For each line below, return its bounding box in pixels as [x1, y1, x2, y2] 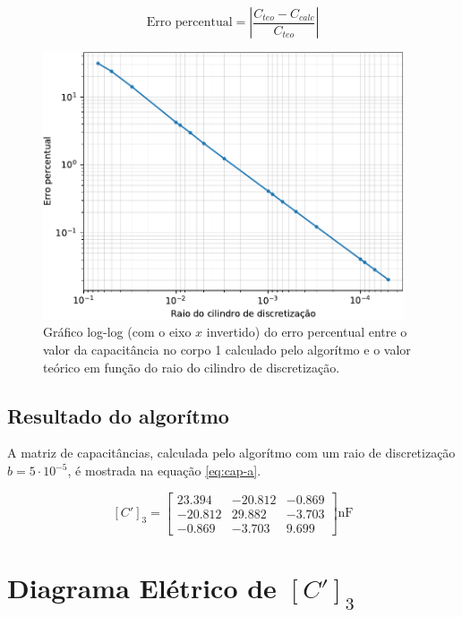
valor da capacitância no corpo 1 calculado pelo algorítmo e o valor [43, 340, 411, 359]
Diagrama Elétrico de [7, 569, 277, 605]
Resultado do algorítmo [7, 401, 229, 429]
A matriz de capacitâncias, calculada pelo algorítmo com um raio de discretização [7, 443, 456, 462]
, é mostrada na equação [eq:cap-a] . [67, 461, 261, 480]
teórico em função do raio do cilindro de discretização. [43, 357, 340, 376]
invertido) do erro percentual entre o [206, 322, 407, 341]
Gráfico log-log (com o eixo [43, 322, 192, 341]
